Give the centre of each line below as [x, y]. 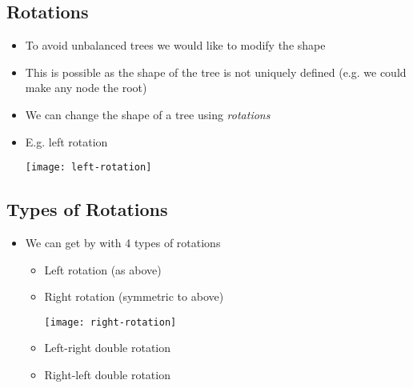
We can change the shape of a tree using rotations [148, 114]
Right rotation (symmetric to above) [134, 296]
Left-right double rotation [108, 348]
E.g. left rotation [66, 141]
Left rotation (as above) [103, 269]
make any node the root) [86, 88]
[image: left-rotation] [88, 168]
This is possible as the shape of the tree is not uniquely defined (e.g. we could [216, 72]
